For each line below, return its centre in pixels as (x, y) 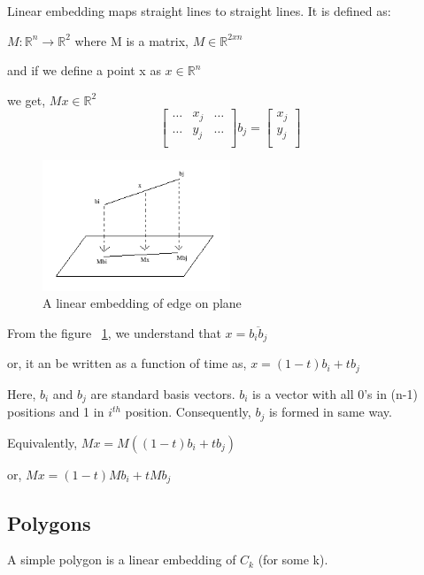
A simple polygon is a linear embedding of (122, 560)
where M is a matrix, (131, 40)
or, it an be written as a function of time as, (127, 363)
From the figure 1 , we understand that (114, 333)
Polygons (49, 522)
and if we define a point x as (84, 70)
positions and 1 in (56, 412)
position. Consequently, (188, 412)
